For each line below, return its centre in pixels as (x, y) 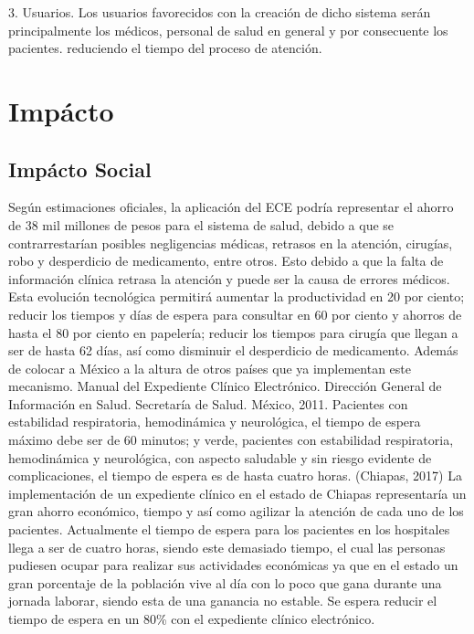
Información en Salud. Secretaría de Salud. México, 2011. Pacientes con (208, 403)
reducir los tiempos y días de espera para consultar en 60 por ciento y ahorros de (235, 314)
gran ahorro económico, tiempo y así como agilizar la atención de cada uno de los (236, 511)
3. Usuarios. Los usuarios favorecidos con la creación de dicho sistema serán (220, 12)
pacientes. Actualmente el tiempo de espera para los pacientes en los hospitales (229, 529)
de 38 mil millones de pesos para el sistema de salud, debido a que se (201, 224)
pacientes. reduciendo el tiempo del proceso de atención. (165, 48)
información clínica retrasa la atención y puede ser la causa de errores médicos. (229, 278)
